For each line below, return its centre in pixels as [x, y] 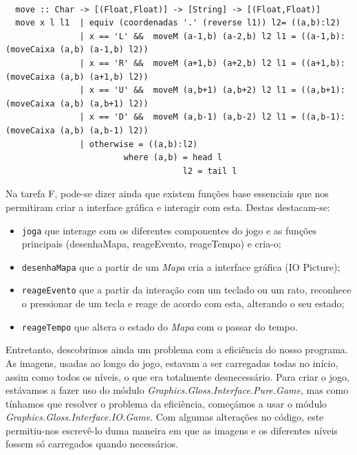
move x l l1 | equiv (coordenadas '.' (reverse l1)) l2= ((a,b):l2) [178, 23]
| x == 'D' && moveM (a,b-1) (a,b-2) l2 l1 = [188, 117]
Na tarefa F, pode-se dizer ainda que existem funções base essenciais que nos [167, 193]
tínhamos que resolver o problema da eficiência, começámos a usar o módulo [166, 403]
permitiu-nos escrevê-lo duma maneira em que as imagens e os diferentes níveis [172, 430]
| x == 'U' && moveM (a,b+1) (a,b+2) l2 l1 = [188, 90]
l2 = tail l [210, 171]
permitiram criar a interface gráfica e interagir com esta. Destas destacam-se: [168, 207]
